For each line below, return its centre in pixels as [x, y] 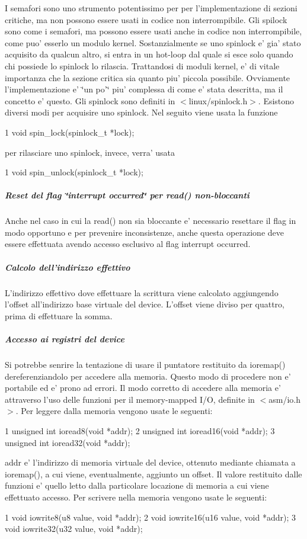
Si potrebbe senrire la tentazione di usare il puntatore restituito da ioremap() [145, 364]
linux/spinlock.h [218, 100]
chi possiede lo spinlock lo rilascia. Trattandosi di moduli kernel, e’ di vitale [142, 65]
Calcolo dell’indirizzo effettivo [68, 267]
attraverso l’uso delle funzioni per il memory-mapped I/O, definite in [130, 399]
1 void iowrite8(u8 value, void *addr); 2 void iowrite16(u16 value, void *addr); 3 [150, 517]
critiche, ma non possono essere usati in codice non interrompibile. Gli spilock [146, 19]
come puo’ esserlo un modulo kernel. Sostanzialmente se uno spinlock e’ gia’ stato [153, 42]
